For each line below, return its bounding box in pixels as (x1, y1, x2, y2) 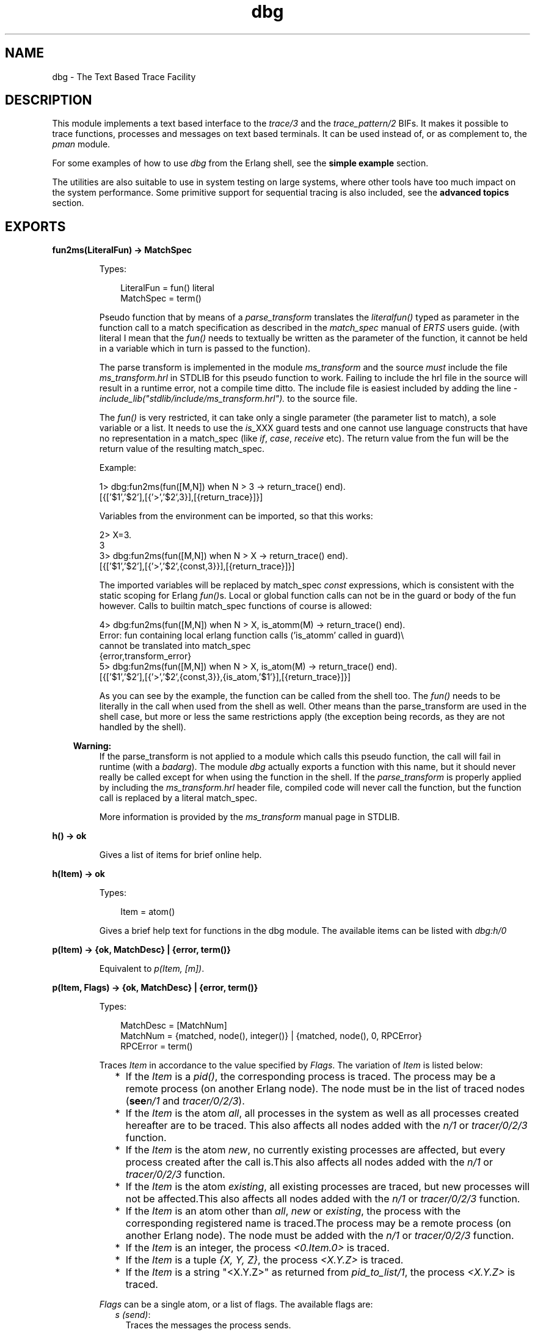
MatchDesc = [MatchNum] (120, 1020, 227, 1031)
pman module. (52, 139, 111, 150)
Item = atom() (120, 906, 175, 917)
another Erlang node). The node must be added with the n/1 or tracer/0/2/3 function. (125, 1229, 514, 1242)
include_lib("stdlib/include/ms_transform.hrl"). (99, 393, 285, 404)
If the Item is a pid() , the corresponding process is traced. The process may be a (125, 1070, 496, 1083)
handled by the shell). (99, 722, 186, 733)
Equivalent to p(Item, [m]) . (99, 963, 205, 974)
